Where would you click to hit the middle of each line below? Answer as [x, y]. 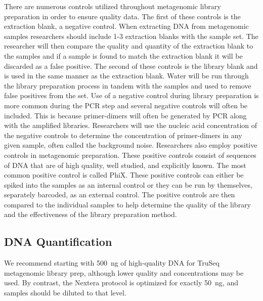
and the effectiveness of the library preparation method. [91, 214]
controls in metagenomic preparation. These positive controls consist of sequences [130, 155]
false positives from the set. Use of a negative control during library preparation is [131, 95]
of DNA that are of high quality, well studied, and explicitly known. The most [125, 165]
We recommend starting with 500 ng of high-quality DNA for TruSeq [112, 263]
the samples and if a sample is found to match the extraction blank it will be [123, 55]
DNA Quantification [58, 242]
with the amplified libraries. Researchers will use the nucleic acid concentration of [131, 125]
